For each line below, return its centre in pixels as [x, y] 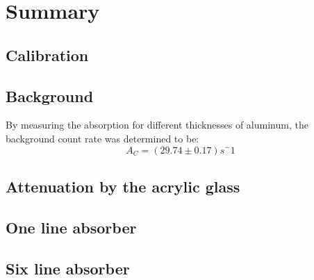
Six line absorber [68, 268]
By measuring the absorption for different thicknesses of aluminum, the [157, 125]
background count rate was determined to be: [102, 138]
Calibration [47, 55]
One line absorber [71, 227]
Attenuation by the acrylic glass [123, 186]
